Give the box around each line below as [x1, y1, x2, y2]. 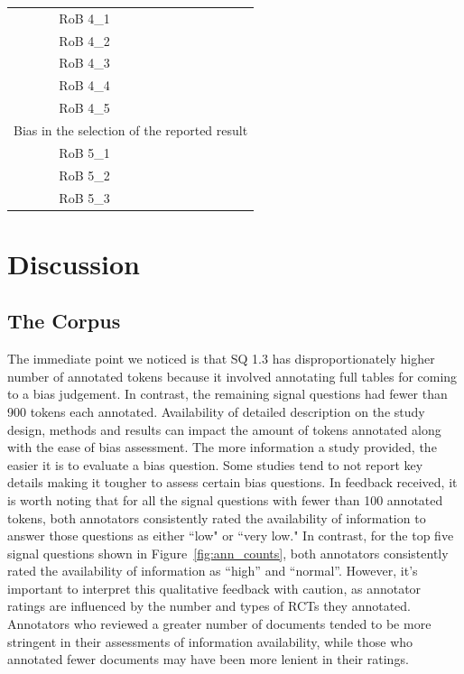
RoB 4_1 [59, 8, 110, 27]
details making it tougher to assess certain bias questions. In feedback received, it [7, 473, 458, 492]
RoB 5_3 [59, 188, 110, 207]
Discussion [7, 245, 140, 282]
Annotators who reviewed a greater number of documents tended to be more [7, 614, 432, 633]
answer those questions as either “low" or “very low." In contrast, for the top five [7, 526, 454, 545]
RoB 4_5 [59, 98, 110, 117]
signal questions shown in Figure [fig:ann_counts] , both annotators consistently [7, 543, 449, 562]
